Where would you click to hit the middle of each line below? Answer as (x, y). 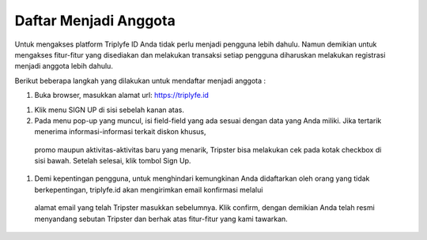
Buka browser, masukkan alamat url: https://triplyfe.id (122, 96)
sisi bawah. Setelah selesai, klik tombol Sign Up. (113, 161)
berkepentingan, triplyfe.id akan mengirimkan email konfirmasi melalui (149, 189)
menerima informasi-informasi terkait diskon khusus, (120, 132)
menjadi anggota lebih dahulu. (64, 66)
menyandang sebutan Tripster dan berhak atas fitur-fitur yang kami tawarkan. (161, 219)
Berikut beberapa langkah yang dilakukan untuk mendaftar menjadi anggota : (140, 81)
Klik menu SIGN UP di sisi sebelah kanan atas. (110, 110)
